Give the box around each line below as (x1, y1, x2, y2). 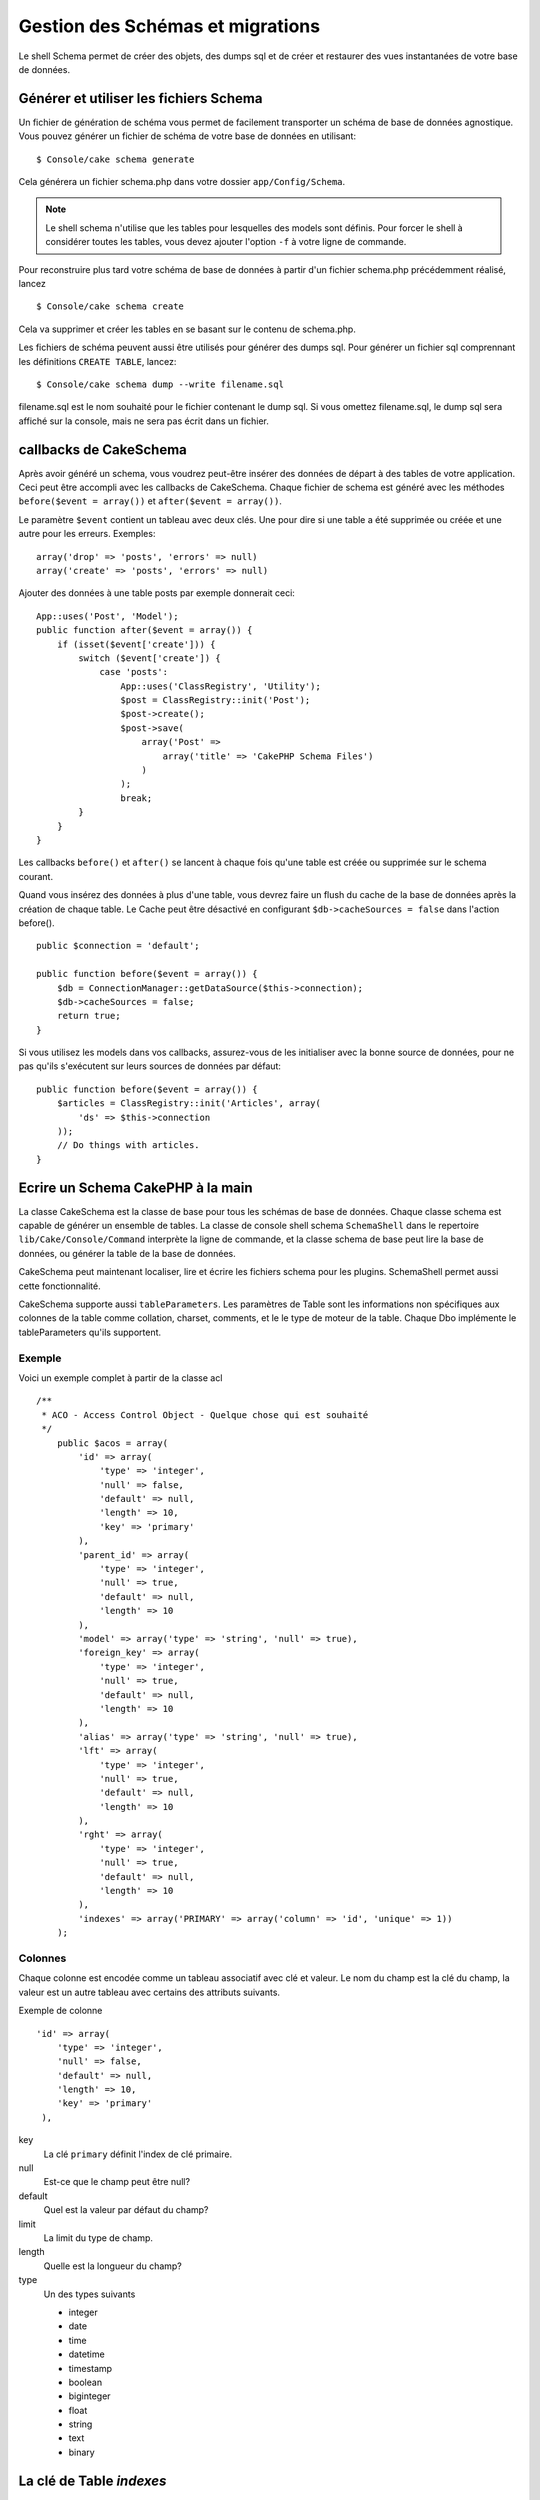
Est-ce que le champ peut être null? (43, 2176, 190, 2188)
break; (120, 792, 153, 804)
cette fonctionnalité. (18, 1280, 101, 1292)
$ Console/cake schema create (36, 301, 185, 312)
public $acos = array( (56, 1437, 169, 1449)
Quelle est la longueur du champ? (43, 2260, 182, 2272)
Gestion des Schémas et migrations (18, 15, 320, 37)
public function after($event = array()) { (36, 625, 253, 636)
